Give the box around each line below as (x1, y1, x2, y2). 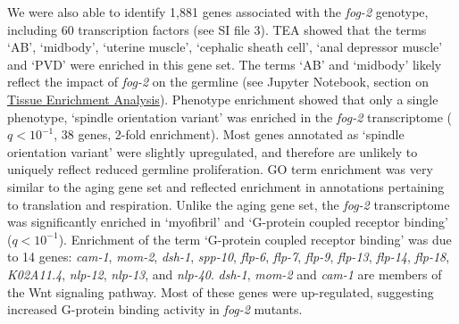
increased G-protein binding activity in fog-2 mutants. (7, 300, 303, 319)
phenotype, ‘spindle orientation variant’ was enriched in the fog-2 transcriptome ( (7, 107, 453, 126)
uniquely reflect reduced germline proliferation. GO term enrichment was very (7, 160, 433, 179)
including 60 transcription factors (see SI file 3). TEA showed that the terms (7, 20, 427, 38)
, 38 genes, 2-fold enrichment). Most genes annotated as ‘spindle (54, 125, 405, 144)
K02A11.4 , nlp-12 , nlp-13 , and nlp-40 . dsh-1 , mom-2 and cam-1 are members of (7, 264, 442, 283)
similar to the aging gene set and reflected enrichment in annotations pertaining (7, 177, 445, 195)
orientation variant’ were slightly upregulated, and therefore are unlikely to (7, 142, 418, 161)
